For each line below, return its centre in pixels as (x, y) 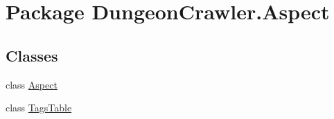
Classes (32, 55)
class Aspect (32, 84)
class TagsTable (39, 108)
